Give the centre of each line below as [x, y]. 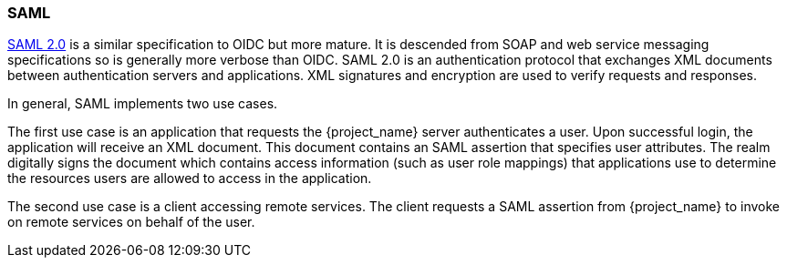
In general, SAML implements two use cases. [143, 104]
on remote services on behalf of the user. [131, 222]
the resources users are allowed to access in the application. [190, 178]
